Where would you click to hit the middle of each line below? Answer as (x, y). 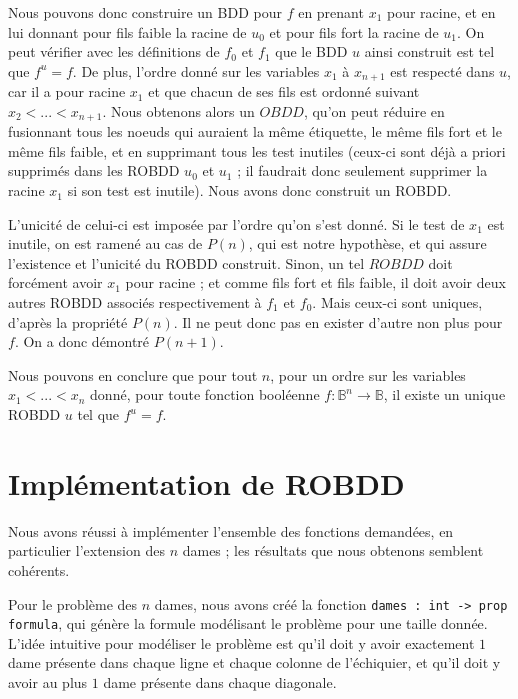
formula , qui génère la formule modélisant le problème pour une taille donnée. (248, 623)
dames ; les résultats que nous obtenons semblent (333, 550)
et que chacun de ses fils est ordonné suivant (284, 91)
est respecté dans (442, 70)
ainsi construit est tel (429, 51)
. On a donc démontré (82, 341)
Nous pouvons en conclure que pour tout (133, 374)
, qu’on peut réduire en (374, 110)
